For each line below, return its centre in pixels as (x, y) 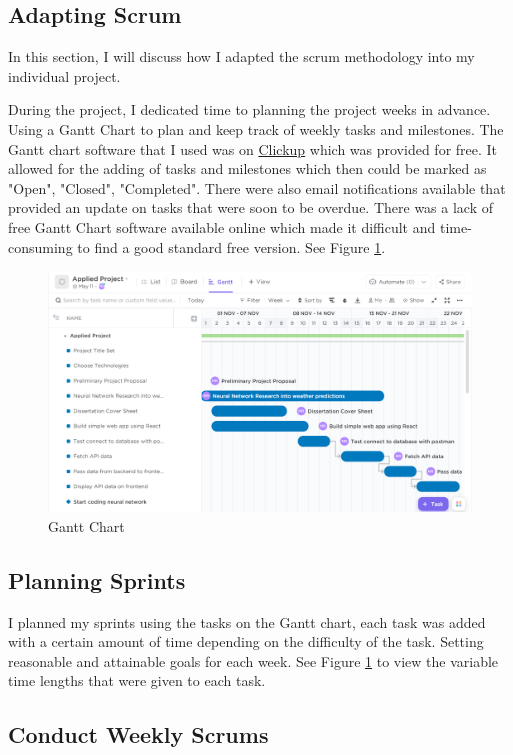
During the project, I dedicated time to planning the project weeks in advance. (249, 109)
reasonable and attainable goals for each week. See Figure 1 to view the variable (253, 660)
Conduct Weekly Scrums (138, 734)
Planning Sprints (97, 579)
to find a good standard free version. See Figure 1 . (231, 246)
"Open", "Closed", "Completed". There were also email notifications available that (257, 187)
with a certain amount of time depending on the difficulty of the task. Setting (246, 641)
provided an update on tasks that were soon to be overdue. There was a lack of (250, 207)
